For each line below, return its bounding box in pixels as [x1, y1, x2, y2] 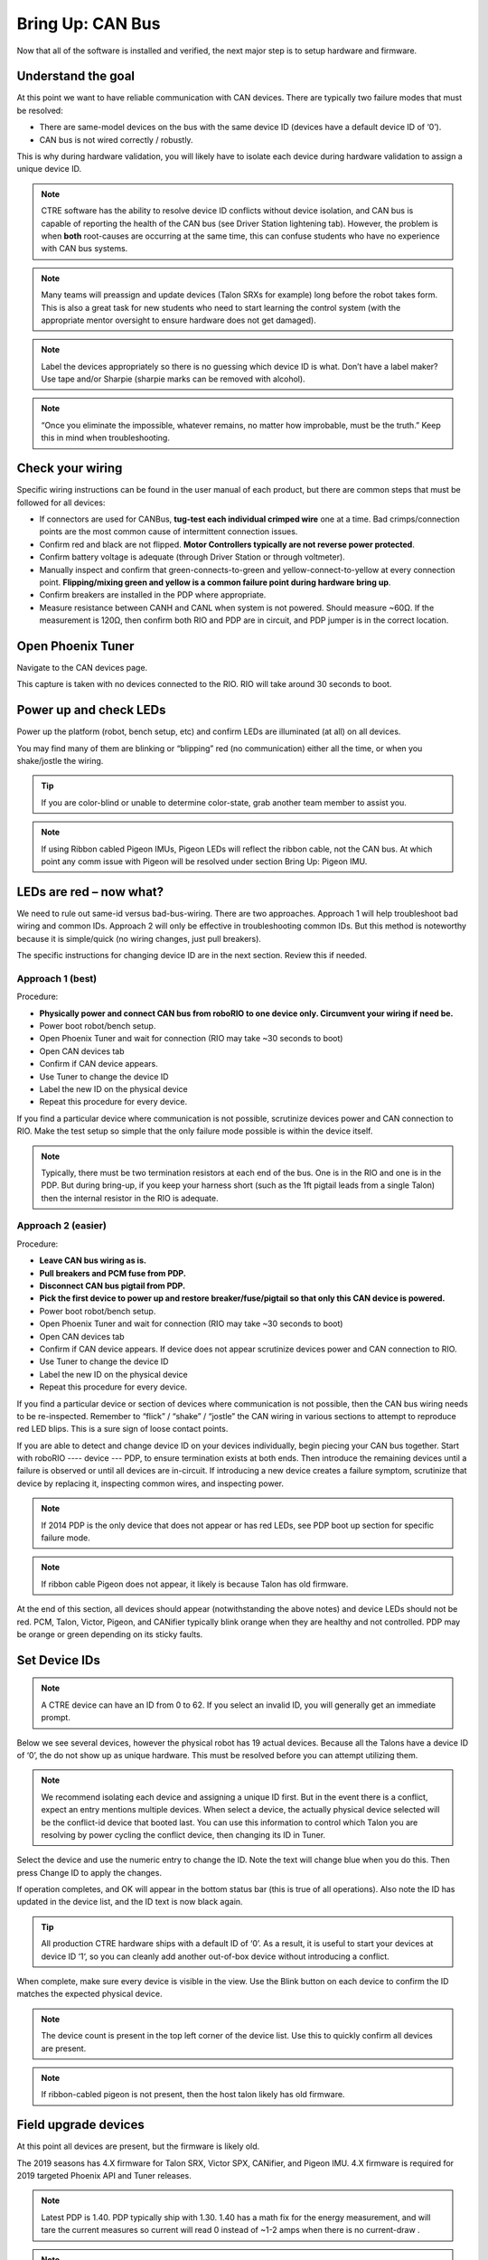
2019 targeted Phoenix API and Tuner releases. [16, 2171, 192, 2181]
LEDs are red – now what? [16, 884, 164, 899]
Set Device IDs [16, 1653, 101, 1668]
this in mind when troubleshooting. [41, 432, 171, 443]
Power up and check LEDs [16, 702, 166, 718]
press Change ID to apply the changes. [16, 1867, 163, 1878]
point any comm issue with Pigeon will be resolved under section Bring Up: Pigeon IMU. [41, 856, 368, 867]
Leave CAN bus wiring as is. [39, 1255, 146, 1266]
